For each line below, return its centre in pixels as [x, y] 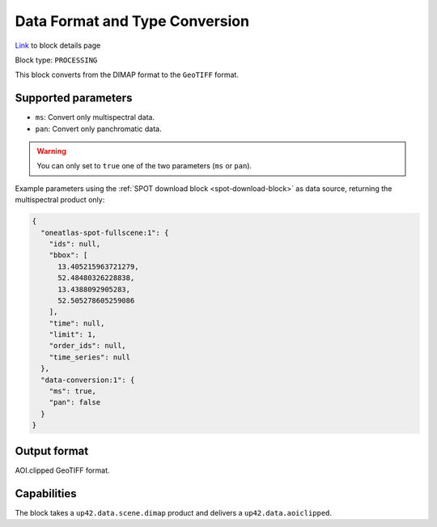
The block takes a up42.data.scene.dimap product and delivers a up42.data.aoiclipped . [173, 512]
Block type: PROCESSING [56, 60]
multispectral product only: [60, 200]
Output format [52, 450]
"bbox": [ [68, 255]
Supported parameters [74, 98]
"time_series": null [90, 357]
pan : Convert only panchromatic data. [98, 129]
